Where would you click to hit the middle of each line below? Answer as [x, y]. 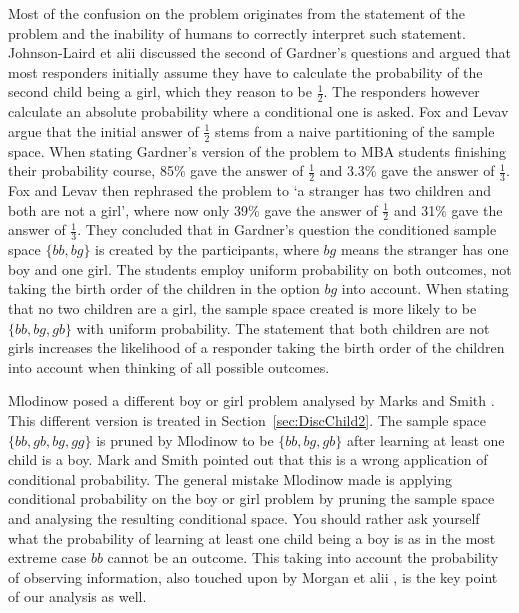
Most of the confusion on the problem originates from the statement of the [236, 13]
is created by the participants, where [207, 249]
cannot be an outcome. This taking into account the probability [303, 557]
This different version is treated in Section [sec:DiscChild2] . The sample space [247, 420]
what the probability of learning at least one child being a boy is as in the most [252, 537]
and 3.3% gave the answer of [407, 170]
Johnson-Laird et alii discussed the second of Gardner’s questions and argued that [259, 52]
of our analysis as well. [77, 596]
